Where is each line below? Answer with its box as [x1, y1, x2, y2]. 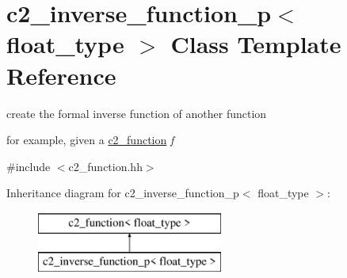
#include [6, 158, 51, 174]
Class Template [170, 28, 341, 60]
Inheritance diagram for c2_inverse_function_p [6, 185, 239, 201]
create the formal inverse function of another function [6, 105, 267, 121]
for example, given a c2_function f [6, 131, 174, 148]
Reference [6, 59, 116, 91]
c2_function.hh [68, 158, 143, 174]
